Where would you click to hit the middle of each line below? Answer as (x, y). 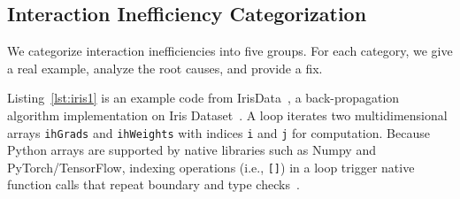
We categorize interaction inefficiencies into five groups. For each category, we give (230, 51)
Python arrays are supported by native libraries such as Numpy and (192, 150)
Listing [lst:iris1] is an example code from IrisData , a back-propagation (203, 98)
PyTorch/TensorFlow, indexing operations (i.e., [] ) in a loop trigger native (211, 167)
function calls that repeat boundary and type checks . (153, 184)
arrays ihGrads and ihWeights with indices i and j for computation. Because (218, 132)
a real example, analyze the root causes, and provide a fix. (165, 68)
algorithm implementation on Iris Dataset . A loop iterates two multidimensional (227, 115)
